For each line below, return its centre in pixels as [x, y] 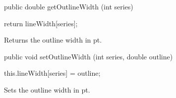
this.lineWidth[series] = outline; [52, 73]
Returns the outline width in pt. [53, 40]
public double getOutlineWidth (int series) [69, 6]
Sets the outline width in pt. [47, 89]
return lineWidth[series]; [41, 23]
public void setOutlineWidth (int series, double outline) [88, 56]
